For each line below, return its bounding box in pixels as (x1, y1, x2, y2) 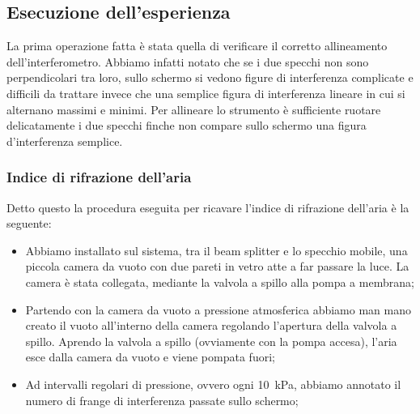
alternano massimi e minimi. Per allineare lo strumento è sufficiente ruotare (6, 100, 381, 117)
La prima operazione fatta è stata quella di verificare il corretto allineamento (6, 37, 388, 54)
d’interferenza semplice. (6, 132, 123, 149)
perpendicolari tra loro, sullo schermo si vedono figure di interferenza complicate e (6, 69, 414, 86)
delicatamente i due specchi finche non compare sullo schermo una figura (6, 117, 367, 134)
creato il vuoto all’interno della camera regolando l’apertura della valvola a (25, 317, 397, 334)
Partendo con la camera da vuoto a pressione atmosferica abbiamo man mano (25, 301, 411, 318)
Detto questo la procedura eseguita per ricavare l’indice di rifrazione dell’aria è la (6, 198, 409, 216)
